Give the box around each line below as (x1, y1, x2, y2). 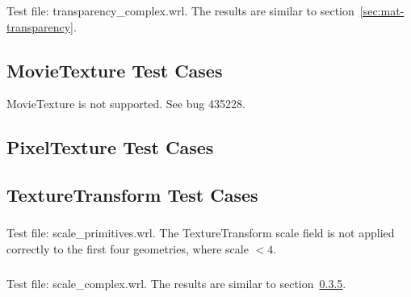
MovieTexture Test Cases (6, 57, 223, 82)
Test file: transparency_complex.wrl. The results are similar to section (6, 2, 354, 19)
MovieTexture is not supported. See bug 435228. (6, 95, 245, 112)
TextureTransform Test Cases (6, 182, 258, 207)
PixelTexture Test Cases (6, 135, 214, 160)
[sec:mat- (359, 2, 405, 19)
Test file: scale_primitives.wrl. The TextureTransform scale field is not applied (6, 224, 395, 241)
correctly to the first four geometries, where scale (6, 240, 249, 257)
